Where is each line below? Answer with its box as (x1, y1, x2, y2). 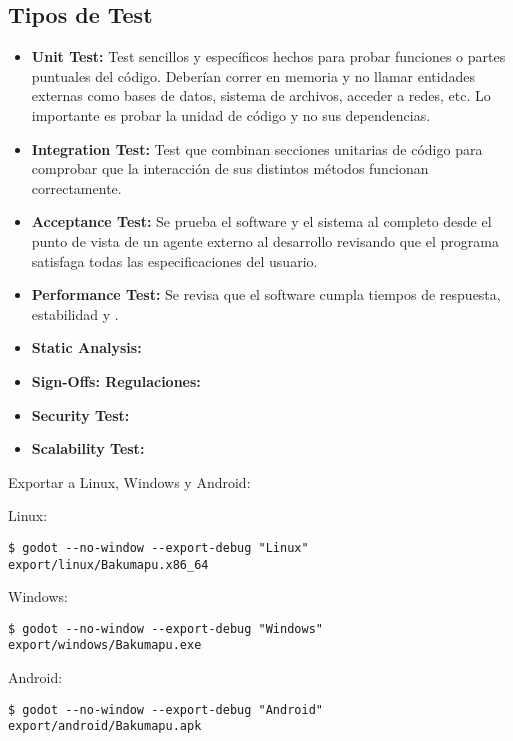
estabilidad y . (31, 303, 119, 324)
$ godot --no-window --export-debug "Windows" (8, 621, 323, 636)
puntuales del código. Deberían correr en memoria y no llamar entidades (31, 65, 475, 86)
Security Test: (31, 404, 130, 425)
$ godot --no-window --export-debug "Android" (8, 702, 323, 717)
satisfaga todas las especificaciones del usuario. (31, 250, 318, 271)
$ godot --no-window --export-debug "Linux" (8, 540, 309, 555)
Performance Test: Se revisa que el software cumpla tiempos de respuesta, (31, 284, 501, 305)
